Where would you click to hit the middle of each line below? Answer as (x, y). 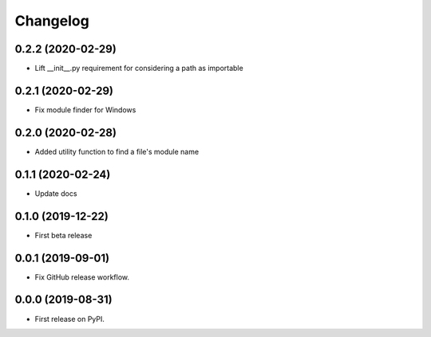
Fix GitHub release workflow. (82, 277)
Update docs (56, 193)
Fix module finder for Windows (85, 110)
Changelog (52, 21)
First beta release (63, 235)
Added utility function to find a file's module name (117, 151)
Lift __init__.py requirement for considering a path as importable (139, 69)
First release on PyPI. (70, 319)
